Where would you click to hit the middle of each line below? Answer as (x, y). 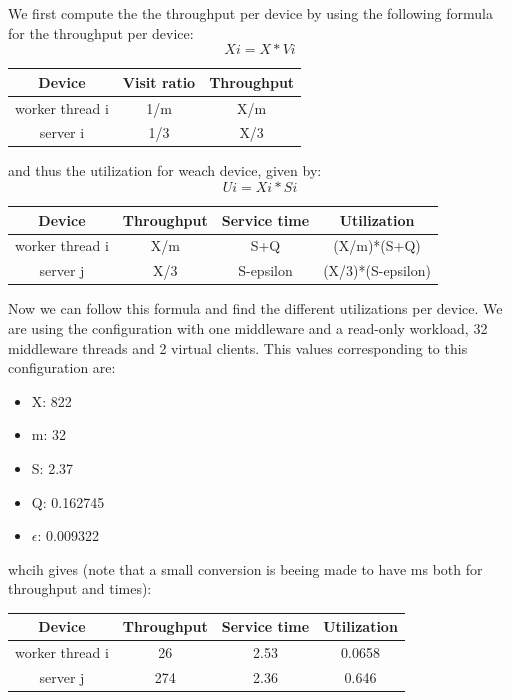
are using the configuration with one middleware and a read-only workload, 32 (248, 327)
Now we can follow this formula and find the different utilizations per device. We (255, 308)
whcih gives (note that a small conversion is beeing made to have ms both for (245, 568)
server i (62, 132)
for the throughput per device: (101, 32)
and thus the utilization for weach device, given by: (165, 170)
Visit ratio (159, 81)
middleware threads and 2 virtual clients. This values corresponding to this (238, 347)
